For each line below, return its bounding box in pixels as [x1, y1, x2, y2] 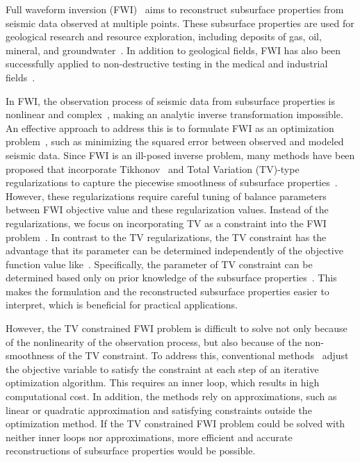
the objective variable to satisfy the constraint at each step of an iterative [6, 361, 319, 376]
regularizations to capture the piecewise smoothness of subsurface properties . [6, 175, 338, 190]
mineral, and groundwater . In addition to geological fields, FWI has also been [6, 42, 341, 57]
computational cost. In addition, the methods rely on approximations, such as [6, 389, 337, 404]
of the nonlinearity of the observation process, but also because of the [6, 334, 302, 349]
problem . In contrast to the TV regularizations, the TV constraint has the [6, 229, 327, 244]
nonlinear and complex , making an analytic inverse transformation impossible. [6, 107, 343, 122]
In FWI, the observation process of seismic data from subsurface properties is [6, 93, 335, 108]
